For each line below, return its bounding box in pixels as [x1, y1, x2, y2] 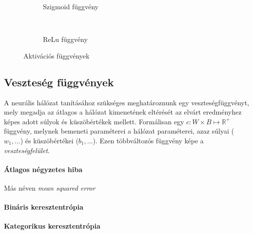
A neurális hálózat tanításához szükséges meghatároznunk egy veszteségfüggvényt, [4, 97, 250, 107]
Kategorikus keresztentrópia [4, 221, 100, 231]
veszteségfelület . [4, 145, 50, 155]
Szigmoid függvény [43, 1, 98, 11]
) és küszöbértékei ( [20, 135, 78, 145]
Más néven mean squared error [4, 182, 96, 193]
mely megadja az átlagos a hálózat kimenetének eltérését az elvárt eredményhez [4, 107, 242, 117]
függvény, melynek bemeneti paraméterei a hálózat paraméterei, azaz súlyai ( [4, 126, 234, 136]
